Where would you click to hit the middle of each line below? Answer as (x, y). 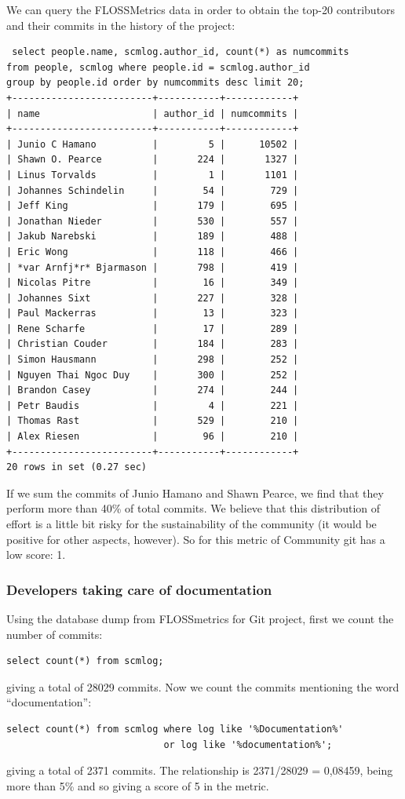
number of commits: (55, 634)
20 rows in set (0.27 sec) (77, 467)
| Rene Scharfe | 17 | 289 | (153, 328)
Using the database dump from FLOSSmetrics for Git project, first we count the (200, 618)
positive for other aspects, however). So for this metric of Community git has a (196, 539)
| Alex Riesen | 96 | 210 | (153, 437)
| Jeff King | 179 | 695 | (153, 206)
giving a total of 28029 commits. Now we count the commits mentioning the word (203, 686)
